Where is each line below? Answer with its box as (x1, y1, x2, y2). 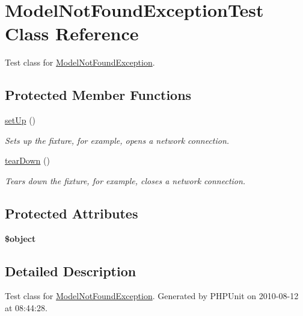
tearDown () (5, 154, 50, 167)
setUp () (5, 114, 36, 126)
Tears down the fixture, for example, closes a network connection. (5, 174, 246, 187)
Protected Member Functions (5, 85, 192, 104)
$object (5, 232, 36, 244)
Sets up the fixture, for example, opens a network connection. (5, 134, 230, 146)
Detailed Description (5, 261, 136, 280)
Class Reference (5, 21, 139, 46)
